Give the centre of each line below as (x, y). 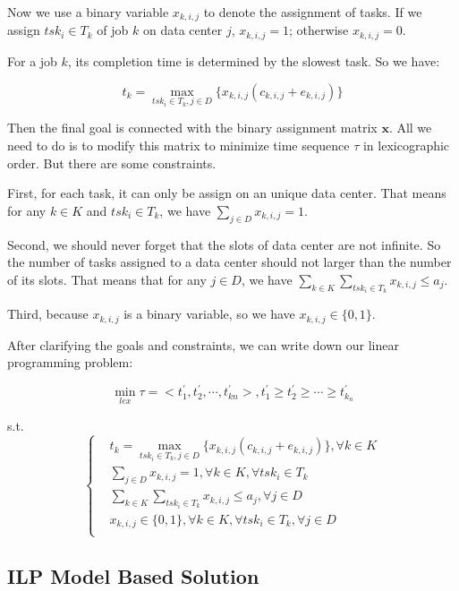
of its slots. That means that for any (107, 279)
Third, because (48, 314)
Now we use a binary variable (88, 12)
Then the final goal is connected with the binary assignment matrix (192, 128)
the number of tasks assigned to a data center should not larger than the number (229, 262)
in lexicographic (406, 145)
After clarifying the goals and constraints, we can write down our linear (203, 344)
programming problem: (70, 362)
